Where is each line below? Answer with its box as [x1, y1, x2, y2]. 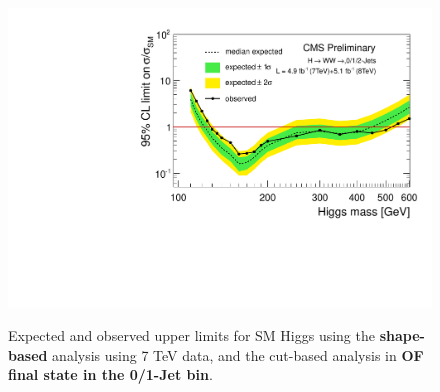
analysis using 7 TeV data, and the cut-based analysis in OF [52, 344, 424, 365]
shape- [379, 325, 425, 346]
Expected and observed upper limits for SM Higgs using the [8, 325, 375, 346]
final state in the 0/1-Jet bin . [8, 364, 213, 385]
